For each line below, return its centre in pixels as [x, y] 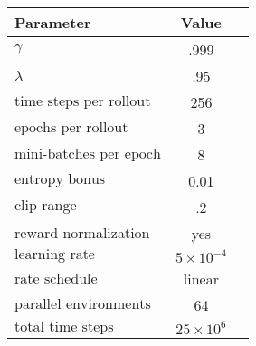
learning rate [55, 255]
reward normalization [82, 234]
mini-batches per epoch [88, 154]
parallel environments [83, 304]
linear [201, 279]
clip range [46, 206]
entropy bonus [60, 179]
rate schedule [56, 279]
